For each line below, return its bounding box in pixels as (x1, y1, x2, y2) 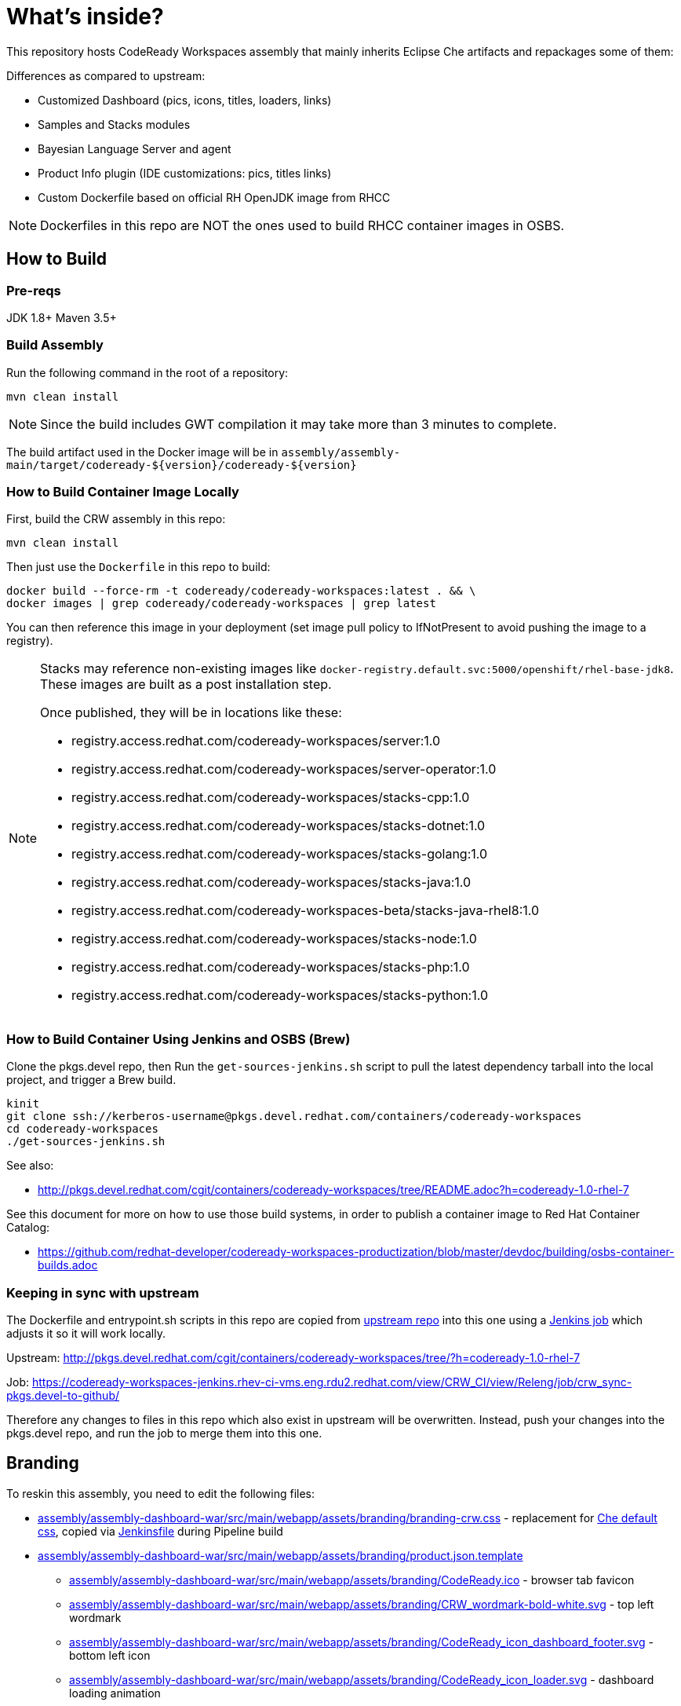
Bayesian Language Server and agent (38, 141, 231, 156)
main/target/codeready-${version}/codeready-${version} (6, 458, 357, 471)
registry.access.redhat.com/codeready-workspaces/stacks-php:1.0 (71, 959, 470, 976)
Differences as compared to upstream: (6, 68, 206, 82)
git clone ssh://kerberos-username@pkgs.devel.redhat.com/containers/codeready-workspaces (6, 1110, 582, 1123)
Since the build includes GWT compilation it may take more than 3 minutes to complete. (40, 416, 557, 432)
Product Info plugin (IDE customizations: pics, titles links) (38, 166, 332, 180)
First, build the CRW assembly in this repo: (6, 512, 226, 526)
